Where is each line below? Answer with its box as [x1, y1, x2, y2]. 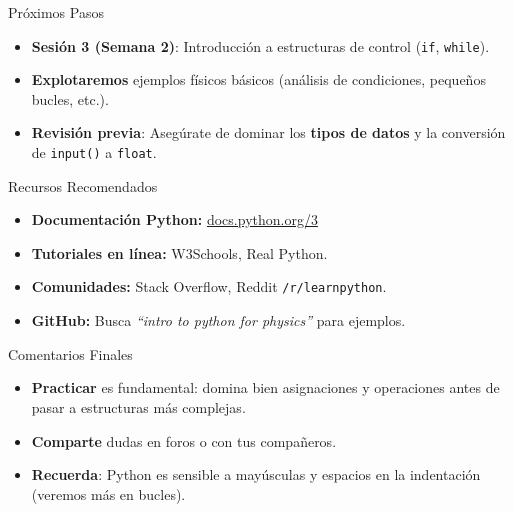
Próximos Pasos [8, 2, 104, 22]
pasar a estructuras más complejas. [31, 396, 246, 417]
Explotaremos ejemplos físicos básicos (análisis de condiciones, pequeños [31, 69, 486, 90]
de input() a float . [31, 142, 157, 163]
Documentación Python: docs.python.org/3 [31, 209, 318, 230]
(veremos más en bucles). [31, 483, 186, 504]
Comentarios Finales [8, 343, 133, 364]
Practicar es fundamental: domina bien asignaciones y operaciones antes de [31, 377, 500, 398]
